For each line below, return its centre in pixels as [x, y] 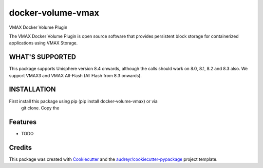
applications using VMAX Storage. [43, 43]
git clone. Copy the [40, 108]
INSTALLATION [32, 90]
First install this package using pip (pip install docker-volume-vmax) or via [83, 101]
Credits [20, 147]
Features [23, 122]
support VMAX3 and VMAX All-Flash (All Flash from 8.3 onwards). [75, 75]
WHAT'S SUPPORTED [43, 57]
